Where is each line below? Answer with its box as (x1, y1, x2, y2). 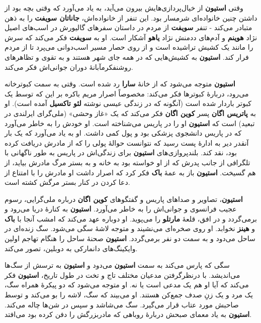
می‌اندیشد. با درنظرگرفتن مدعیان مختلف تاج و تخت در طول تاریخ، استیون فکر (5, 269, 240, 280)
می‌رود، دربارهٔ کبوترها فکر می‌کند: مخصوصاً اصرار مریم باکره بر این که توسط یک (5, 88, 249, 98)
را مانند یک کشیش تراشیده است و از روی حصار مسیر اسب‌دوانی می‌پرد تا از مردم (5, 42, 253, 52)
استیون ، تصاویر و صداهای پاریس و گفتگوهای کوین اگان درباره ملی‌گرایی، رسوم (5, 193, 243, 204)
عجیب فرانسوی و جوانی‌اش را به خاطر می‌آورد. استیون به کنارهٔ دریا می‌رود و (5, 203, 237, 214)
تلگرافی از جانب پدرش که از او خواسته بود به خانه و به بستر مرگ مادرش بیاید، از (5, 157, 250, 167)
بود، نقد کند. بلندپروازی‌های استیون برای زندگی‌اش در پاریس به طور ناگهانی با (5, 147, 237, 158)
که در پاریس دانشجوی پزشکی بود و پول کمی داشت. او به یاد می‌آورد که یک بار (5, 128, 242, 138)
